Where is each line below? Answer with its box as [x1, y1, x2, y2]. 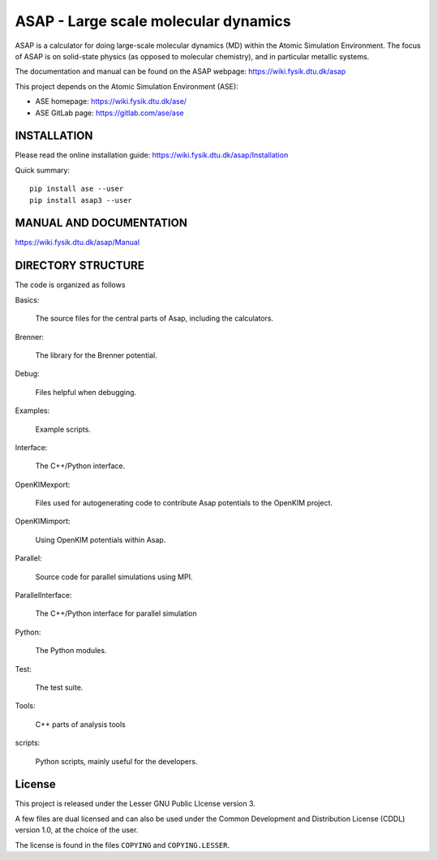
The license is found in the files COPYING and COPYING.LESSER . [15, 840, 230, 849]
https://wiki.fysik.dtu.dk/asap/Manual [15, 238, 140, 247]
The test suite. [35, 682, 84, 692]
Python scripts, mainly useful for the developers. [35, 756, 198, 766]
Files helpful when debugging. [35, 387, 137, 397]
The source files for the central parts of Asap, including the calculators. [35, 313, 274, 324]
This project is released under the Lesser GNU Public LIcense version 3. [15, 799, 255, 809]
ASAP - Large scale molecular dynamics [15, 12, 291, 30]
